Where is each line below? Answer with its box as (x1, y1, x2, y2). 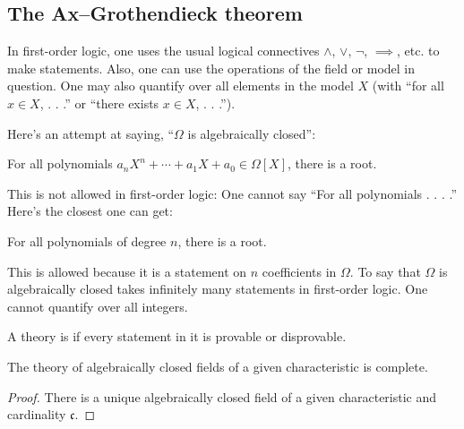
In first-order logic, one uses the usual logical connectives (7, 41, 320, 60)
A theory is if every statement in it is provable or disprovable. (7, 327, 347, 346)
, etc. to (397, 41, 440, 60)
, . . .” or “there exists (39, 93, 159, 112)
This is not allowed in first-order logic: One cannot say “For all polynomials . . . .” (7, 184, 458, 202)
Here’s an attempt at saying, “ (7, 124, 175, 142)
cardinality (7, 405, 66, 424)
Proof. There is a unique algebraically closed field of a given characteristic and (7, 387, 437, 406)
